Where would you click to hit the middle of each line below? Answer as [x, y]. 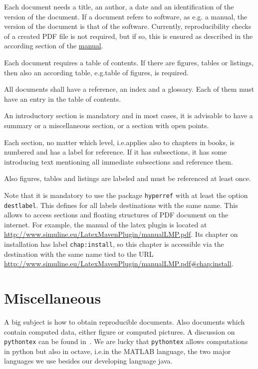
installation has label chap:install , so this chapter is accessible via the [114, 244]
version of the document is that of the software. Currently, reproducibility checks [128, 26]
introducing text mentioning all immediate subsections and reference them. [119, 161]
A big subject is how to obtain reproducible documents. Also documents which [125, 321]
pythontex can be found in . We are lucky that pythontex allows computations [126, 341]
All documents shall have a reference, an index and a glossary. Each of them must [129, 89]
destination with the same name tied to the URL [79, 254]
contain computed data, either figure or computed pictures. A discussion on [120, 331]
